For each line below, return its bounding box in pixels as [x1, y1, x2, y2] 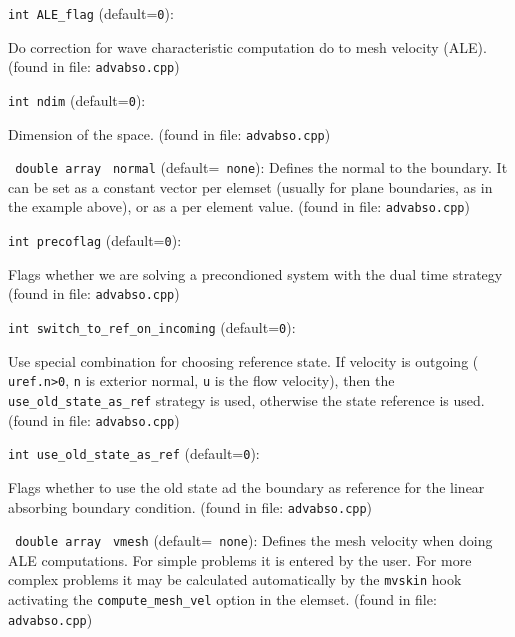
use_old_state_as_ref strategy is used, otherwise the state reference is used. [8, 389, 485, 410]
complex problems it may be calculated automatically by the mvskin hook [8, 569, 462, 590]
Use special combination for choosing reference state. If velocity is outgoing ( [8, 350, 479, 371]
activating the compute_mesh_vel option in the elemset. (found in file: [8, 589, 437, 610]
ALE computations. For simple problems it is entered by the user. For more [8, 549, 472, 570]
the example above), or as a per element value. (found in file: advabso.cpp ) [8, 196, 470, 217]
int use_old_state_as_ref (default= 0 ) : [8, 443, 260, 464]
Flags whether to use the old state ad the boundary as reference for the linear [8, 476, 485, 497]
